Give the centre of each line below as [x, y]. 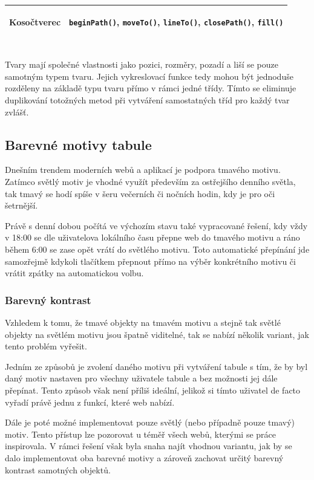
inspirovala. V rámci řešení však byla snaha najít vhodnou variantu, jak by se [149, 446]
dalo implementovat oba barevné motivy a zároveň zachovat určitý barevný [144, 457]
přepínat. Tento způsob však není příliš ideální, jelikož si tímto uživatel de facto [153, 390]
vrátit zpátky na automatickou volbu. [74, 273]
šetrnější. [21, 205]
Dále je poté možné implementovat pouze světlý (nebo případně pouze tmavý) [150, 422]
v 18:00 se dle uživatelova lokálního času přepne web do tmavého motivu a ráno [152, 237]
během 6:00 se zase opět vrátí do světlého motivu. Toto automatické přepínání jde [157, 249]
